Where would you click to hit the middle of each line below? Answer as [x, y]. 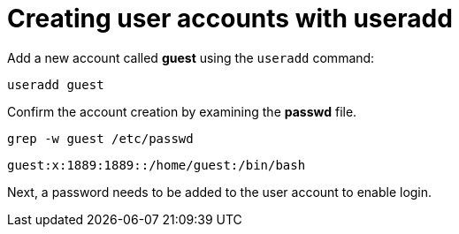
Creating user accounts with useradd [230, 19]
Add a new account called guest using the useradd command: [191, 57]
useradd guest [56, 84]
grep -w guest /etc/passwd [100, 138]
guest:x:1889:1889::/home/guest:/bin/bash [157, 165]
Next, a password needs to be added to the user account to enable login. [220, 192]
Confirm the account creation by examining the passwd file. [182, 111]
